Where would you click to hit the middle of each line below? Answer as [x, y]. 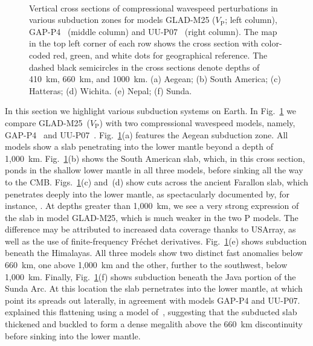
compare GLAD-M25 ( [47, 122]
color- [272, 43]
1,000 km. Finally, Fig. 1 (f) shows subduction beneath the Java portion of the [150, 276]
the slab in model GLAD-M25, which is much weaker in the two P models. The [152, 217]
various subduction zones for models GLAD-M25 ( [122, 20]
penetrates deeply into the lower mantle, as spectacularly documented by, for [147, 194]
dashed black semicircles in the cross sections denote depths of [144, 67]
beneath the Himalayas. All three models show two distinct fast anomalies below [154, 253]
